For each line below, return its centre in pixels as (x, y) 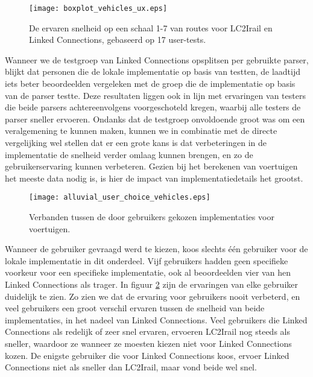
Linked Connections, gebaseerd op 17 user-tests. (118, 40)
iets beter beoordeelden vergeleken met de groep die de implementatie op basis (150, 84)
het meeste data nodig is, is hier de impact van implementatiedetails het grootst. (154, 178)
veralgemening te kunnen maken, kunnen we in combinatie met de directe (141, 131)
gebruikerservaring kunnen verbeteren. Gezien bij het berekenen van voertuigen (151, 166)
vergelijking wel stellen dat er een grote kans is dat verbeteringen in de (136, 142)
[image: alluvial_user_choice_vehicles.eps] (120, 198)
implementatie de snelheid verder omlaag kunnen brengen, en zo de (129, 154)
